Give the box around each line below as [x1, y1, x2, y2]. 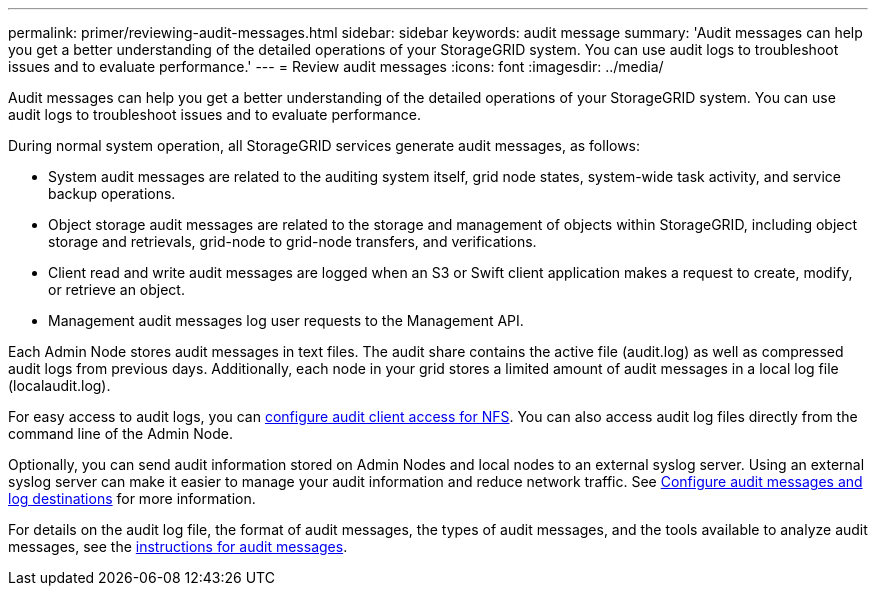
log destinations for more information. [8, 490, 256, 507]
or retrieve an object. [48, 281, 185, 298]
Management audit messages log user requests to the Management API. [48, 312, 524, 329]
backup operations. [48, 185, 176, 202]
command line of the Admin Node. [8, 425, 233, 442]
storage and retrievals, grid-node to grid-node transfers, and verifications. [48, 233, 537, 250]
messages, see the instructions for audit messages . [8, 538, 348, 555]
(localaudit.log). [8, 377, 111, 394]
